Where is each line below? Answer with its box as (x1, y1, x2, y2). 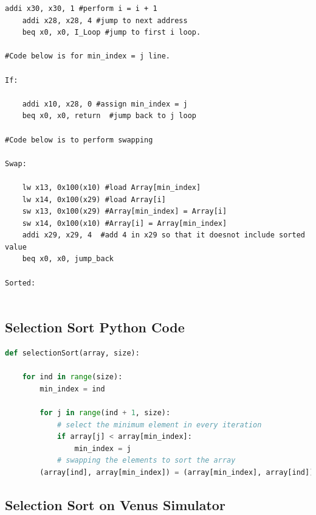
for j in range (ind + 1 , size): (39, 408, 171, 418)
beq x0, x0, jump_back (22, 254, 114, 264)
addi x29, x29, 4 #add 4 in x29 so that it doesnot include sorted (22, 231, 305, 240)
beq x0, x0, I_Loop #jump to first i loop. (22, 28, 201, 37)
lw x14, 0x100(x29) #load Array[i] (22, 195, 166, 204)
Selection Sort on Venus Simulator (5, 495, 225, 514)
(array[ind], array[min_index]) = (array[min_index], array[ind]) (39, 468, 314, 477)
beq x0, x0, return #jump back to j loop (22, 111, 196, 121)
